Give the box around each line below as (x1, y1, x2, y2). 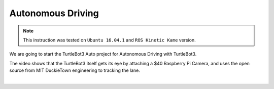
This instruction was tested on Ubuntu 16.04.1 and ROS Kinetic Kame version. (23, 37, 196, 43)
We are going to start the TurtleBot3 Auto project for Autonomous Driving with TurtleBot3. (9, 51, 197, 57)
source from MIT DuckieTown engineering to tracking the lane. (9, 67, 141, 73)
